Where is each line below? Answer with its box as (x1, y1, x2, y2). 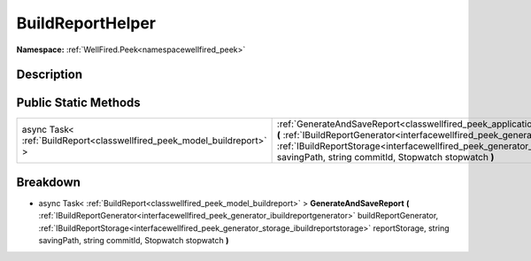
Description (16, 67, 83, 82)
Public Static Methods (16, 96, 141, 111)
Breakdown (16, 174, 81, 189)
